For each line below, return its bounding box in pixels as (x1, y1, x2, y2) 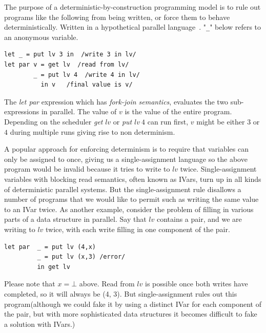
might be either (196, 116, 245, 127)
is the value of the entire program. (125, 106, 232, 117)
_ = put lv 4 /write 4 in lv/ (33, 71, 140, 78)
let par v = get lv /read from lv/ (4, 61, 129, 69)
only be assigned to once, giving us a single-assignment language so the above (4, 153, 248, 164)
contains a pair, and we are (156, 214, 242, 224)
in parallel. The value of (41, 106, 117, 117)
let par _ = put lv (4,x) (4, 243, 96, 251)
